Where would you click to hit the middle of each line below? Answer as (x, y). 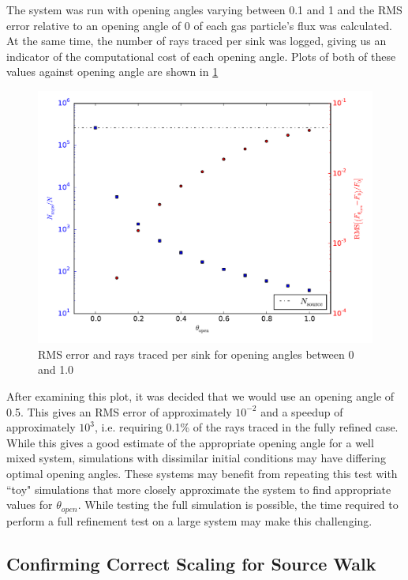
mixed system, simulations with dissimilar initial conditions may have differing (196, 458)
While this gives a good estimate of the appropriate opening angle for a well (190, 442)
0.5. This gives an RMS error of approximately (119, 411)
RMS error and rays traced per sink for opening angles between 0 (196, 354)
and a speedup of (302, 411)
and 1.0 (56, 369)
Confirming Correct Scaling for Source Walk (191, 563)
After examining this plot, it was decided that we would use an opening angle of (200, 395)
